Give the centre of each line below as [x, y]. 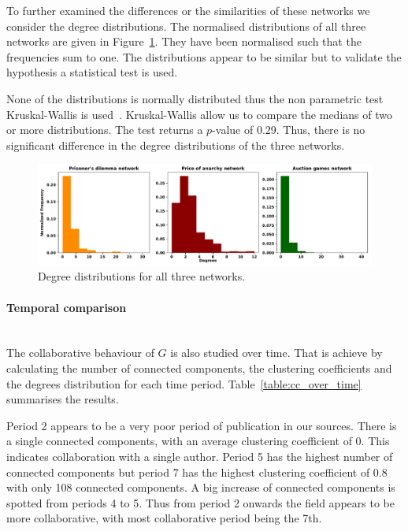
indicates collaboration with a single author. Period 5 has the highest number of [200, 456]
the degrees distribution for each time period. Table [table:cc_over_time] [184, 383]
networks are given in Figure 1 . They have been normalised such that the [184, 41]
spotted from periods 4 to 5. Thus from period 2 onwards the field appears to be [200, 502]
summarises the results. [63, 399]
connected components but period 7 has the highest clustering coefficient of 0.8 [197, 472]
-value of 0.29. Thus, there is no [289, 130]
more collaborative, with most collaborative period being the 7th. [164, 518]
